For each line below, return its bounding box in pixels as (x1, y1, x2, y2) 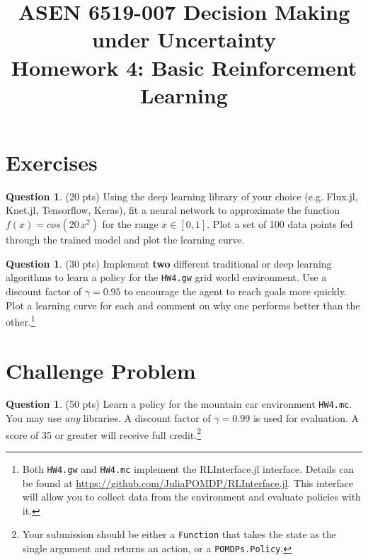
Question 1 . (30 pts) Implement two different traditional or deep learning (6, 256, 332, 270)
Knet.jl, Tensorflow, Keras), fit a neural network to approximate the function (6, 202, 340, 217)
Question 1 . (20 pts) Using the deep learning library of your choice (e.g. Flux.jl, (6, 188, 358, 203)
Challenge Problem (6, 355, 196, 384)
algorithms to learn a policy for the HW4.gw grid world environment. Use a (6, 270, 327, 285)
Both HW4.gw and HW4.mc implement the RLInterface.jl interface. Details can (22, 461, 355, 476)
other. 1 (6, 312, 35, 328)
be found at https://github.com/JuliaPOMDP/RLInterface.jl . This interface (22, 475, 354, 490)
